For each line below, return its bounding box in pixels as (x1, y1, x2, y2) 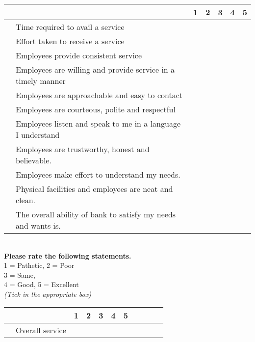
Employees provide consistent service (16, 50, 142, 61)
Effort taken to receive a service (16, 35, 125, 47)
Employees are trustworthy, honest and (16, 143, 150, 155)
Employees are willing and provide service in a (16, 64, 175, 75)
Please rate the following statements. (4, 250, 131, 261)
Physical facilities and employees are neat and (16, 183, 173, 194)
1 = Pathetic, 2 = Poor (4, 260, 75, 270)
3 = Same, (4, 269, 35, 280)
